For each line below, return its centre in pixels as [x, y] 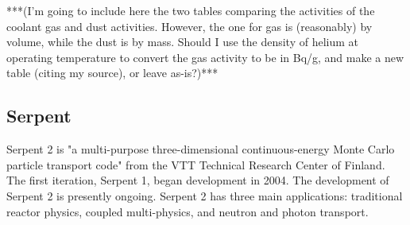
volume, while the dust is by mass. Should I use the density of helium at [183, 42]
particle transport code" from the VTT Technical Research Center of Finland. [196, 164]
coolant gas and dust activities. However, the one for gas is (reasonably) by [190, 26]
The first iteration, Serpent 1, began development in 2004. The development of [198, 180]
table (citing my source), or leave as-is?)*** [112, 73]
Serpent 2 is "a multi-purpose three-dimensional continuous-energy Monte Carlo [201, 149]
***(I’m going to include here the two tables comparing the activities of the [191, 10]
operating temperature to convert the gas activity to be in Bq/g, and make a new [205, 57]
